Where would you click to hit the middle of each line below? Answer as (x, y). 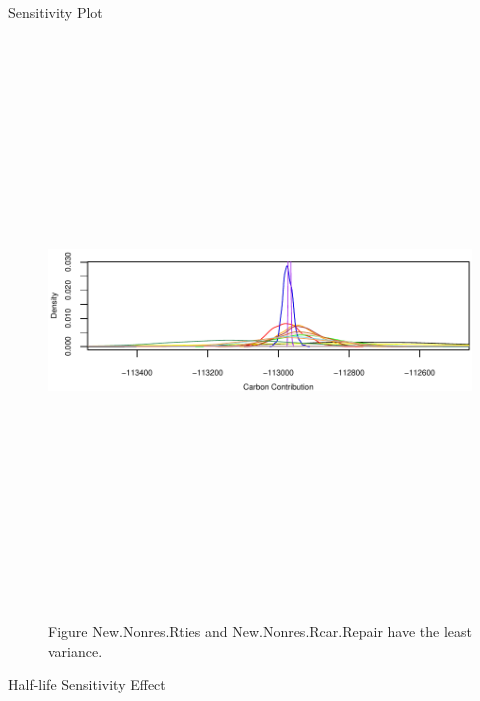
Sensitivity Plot (55, 12)
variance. (75, 650)
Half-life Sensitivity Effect (87, 684)
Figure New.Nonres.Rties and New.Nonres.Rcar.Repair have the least (260, 631)
